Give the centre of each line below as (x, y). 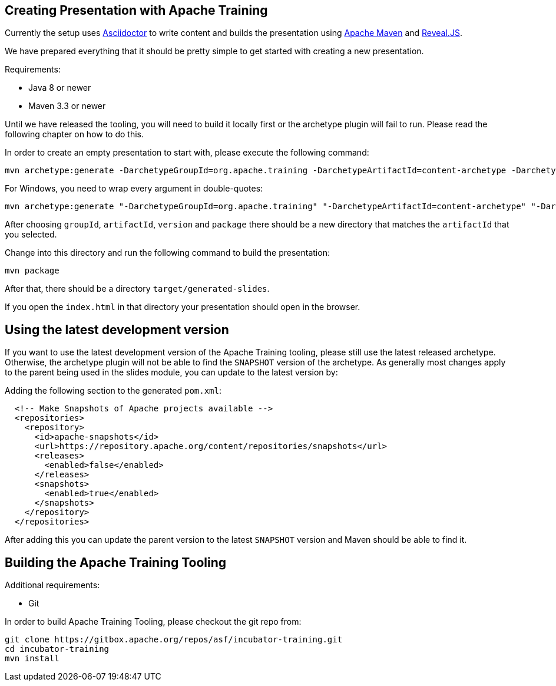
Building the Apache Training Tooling (116, 562)
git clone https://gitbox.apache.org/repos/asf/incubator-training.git (174, 640)
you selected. (31, 235)
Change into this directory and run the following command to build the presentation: (167, 253)
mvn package (32, 271)
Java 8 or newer (60, 88)
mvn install (32, 659)
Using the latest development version (117, 329)
